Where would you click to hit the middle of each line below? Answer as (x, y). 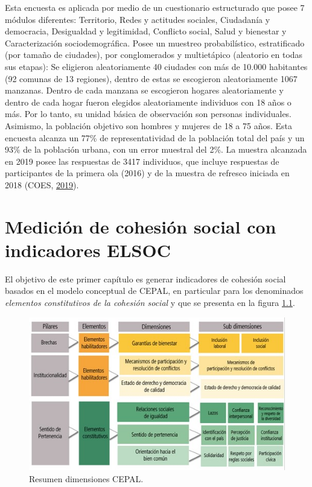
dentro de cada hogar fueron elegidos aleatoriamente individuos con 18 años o (148, 102)
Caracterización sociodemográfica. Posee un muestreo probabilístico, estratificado (155, 43)
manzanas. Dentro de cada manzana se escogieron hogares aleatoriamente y (144, 90)
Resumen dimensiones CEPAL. (86, 478)
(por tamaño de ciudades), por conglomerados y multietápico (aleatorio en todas (154, 55)
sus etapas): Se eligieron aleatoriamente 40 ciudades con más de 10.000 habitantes (156, 66)
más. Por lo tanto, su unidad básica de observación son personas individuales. (148, 114)
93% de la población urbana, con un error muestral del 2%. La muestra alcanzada (156, 149)
